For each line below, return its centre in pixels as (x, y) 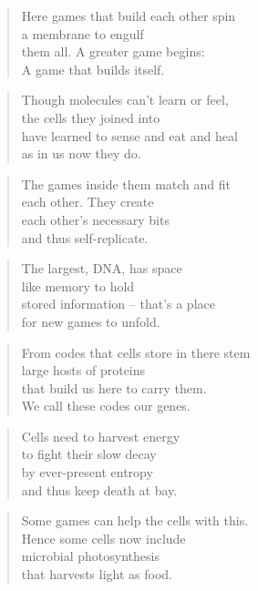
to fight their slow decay (89, 454)
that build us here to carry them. (114, 387)
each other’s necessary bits (95, 219)
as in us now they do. (81, 153)
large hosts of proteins (83, 370)
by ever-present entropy (87, 472)
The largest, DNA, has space (102, 268)
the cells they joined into (91, 117)
